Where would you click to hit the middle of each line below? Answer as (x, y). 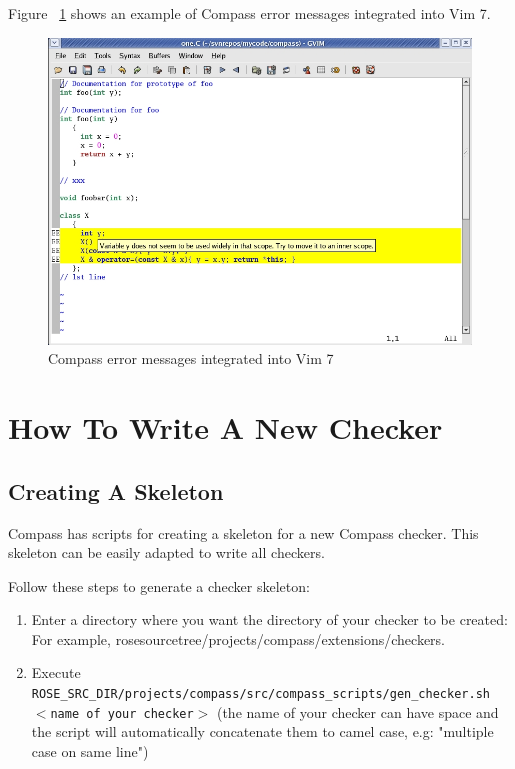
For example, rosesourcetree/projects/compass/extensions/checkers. (238, 638)
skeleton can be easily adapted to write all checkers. (166, 552)
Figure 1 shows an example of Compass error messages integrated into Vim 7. (249, 13)
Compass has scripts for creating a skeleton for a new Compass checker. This (243, 532)
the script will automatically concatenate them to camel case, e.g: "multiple (262, 731)
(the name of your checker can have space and (357, 711)
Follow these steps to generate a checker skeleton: (159, 585)
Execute (56, 672)
